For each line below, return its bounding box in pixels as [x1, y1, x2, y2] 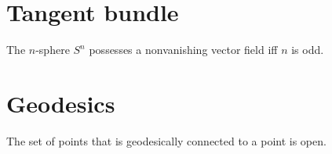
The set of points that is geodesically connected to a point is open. [6, 132, 327, 149]
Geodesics [6, 87, 115, 119]
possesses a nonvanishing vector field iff [89, 41, 278, 58]
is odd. [291, 41, 324, 58]
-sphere [35, 41, 70, 58]
